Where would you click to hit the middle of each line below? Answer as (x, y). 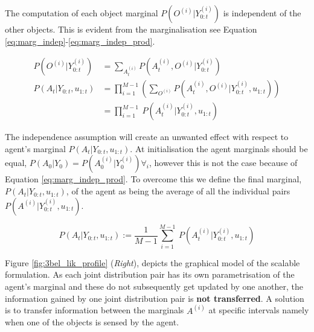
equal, (16, 163)
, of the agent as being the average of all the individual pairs (178, 191)
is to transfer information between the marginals (95, 310)
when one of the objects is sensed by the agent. (92, 322)
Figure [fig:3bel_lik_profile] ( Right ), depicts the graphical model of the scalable (152, 262)
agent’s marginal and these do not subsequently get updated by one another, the (154, 286)
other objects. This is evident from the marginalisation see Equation (131, 29)
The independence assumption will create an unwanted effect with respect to (147, 137)
